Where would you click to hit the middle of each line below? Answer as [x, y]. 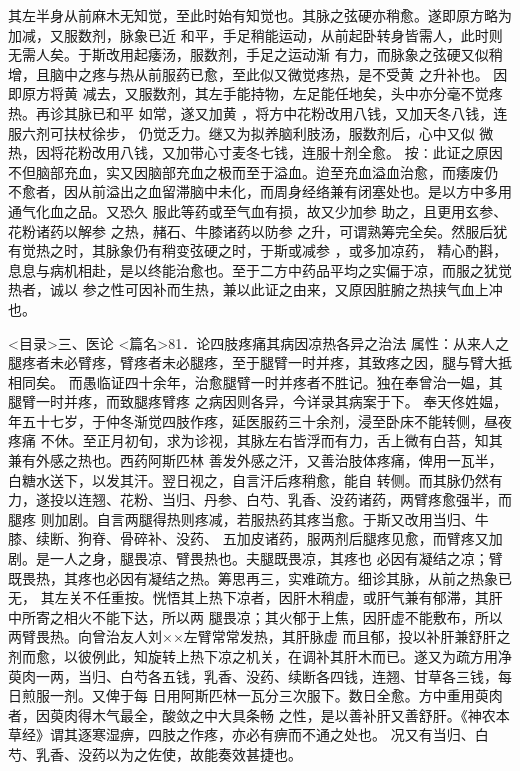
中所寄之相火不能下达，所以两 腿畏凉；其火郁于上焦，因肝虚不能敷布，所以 [255, 616]
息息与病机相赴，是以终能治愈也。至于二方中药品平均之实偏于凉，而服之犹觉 [260, 269]
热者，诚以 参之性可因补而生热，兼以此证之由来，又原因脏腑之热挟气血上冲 [255, 289]
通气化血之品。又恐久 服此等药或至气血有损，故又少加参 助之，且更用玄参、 [258, 210]
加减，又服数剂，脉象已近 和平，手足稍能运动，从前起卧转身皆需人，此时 [248, 34]
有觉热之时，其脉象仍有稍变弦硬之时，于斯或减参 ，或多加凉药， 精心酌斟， [258, 250]
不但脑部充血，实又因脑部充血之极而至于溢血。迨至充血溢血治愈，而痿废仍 [253, 171]
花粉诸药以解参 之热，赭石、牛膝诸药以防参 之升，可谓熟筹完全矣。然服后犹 [258, 230]
